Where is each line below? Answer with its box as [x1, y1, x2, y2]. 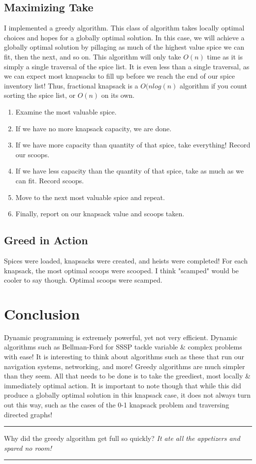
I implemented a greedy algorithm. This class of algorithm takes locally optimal [4, 23, 245, 33]
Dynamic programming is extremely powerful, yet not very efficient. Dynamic [4, 332, 238, 342]
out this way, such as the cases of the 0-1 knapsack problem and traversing [4, 399, 229, 409]
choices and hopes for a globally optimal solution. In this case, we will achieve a [4, 32, 245, 42]
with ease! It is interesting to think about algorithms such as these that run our [4, 351, 244, 361]
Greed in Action [4, 232, 88, 248]
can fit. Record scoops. [15, 175, 84, 185]
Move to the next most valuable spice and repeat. [15, 192, 165, 202]
